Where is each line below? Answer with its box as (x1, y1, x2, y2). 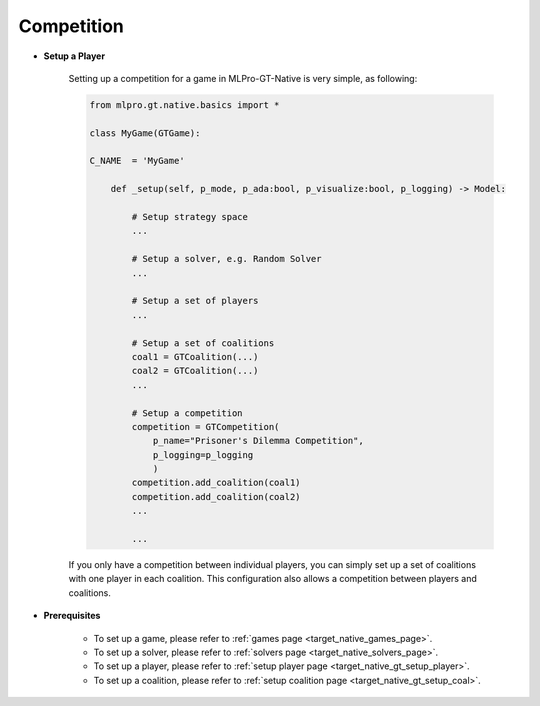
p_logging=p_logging (152, 449, 254, 460)
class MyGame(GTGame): (89, 127, 201, 139)
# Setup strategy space (131, 211, 249, 223)
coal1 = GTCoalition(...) (131, 351, 259, 362)
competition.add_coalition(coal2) (131, 491, 301, 502)
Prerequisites (43, 610, 101, 622)
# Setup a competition (131, 407, 244, 419)
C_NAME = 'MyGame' (89, 155, 185, 167)
